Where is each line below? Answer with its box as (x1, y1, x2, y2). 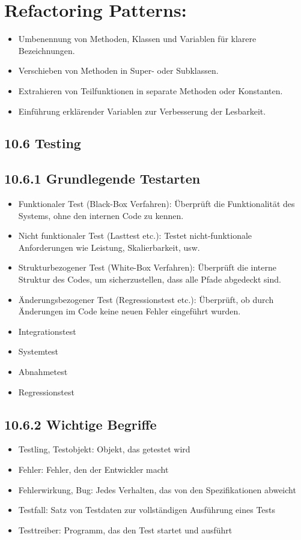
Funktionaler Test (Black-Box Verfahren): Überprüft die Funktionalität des (18, 197, 295, 210)
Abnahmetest (18, 365, 68, 378)
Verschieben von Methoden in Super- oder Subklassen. (18, 64, 219, 77)
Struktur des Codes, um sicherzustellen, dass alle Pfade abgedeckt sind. (18, 273, 281, 286)
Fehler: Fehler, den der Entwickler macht (18, 463, 169, 475)
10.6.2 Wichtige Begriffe (4, 415, 157, 433)
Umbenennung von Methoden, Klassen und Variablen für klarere (18, 32, 257, 45)
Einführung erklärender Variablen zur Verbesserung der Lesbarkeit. (18, 104, 266, 117)
